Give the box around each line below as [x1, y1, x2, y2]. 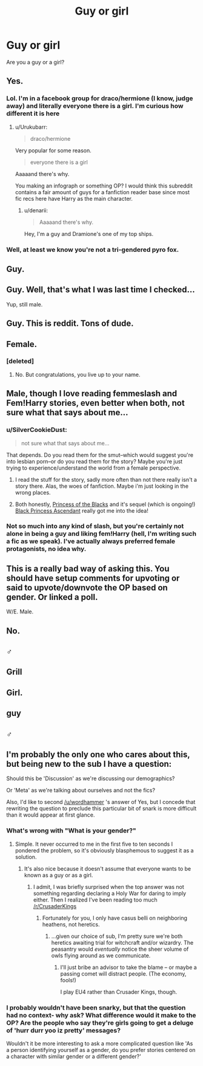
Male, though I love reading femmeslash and [6, 388, 178, 399]
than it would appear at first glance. [6, 811, 95, 818]
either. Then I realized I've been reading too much [33, 896, 158, 903]
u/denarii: [24, 206, 48, 214]
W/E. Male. [6, 608, 34, 615]
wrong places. [15, 488, 51, 496]
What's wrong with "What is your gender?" [6, 826, 136, 835]
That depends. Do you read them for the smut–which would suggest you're [6, 451, 194, 459]
